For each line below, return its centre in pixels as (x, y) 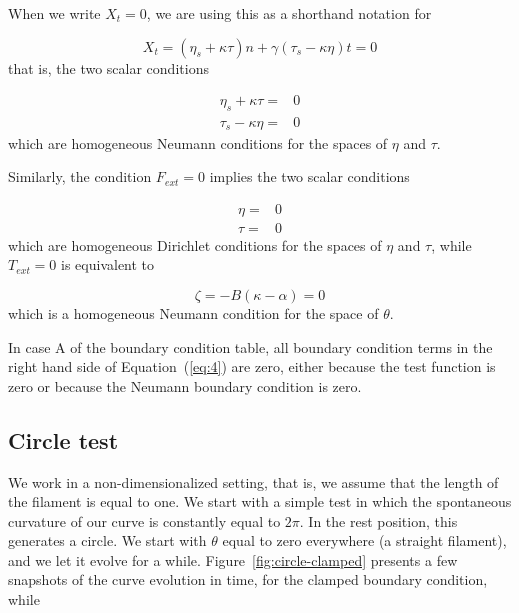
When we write (54, 13)
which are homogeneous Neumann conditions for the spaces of (198, 142)
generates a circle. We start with (107, 540)
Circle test (63, 439)
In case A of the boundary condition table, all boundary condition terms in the (250, 346)
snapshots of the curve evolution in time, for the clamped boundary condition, (248, 579)
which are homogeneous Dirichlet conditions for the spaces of (195, 244)
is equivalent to (108, 264)
